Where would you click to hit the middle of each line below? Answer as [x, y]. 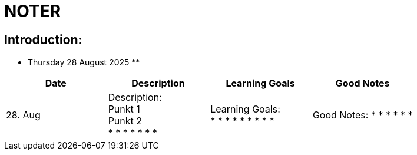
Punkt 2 [125, 121]
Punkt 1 [124, 109]
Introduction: [43, 39]
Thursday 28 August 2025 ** [84, 62]
